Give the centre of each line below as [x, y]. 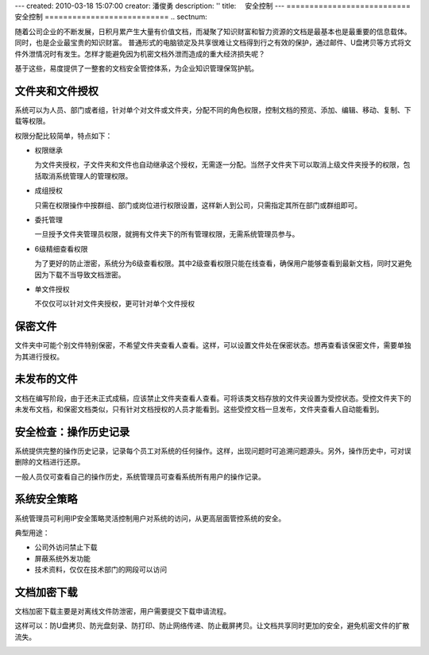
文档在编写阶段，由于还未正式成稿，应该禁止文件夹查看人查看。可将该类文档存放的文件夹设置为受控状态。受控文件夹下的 [213, 398]
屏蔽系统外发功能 [62, 558]
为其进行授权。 [39, 356]
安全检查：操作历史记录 [72, 432]
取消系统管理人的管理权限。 [87, 175]
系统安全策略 [46, 499]
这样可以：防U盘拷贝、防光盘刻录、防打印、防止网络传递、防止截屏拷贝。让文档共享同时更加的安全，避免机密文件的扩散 [212, 626]
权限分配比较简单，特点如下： [64, 136]
